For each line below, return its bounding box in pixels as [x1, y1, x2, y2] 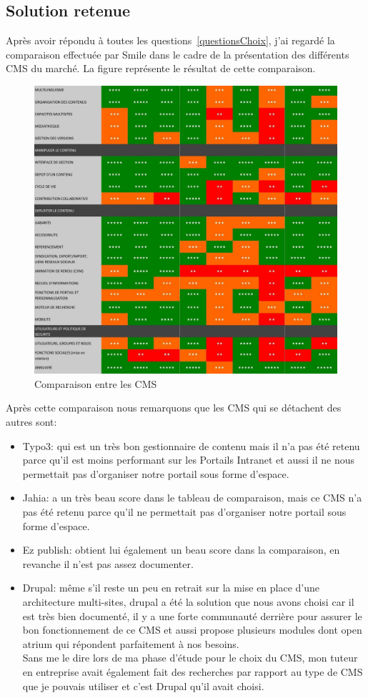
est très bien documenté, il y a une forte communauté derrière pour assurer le [22, 608, 362, 623]
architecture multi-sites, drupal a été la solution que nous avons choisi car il [22, 594, 354, 609]
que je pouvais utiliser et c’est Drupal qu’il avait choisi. [22, 678, 264, 693]
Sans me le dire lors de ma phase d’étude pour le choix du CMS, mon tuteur [22, 650, 358, 665]
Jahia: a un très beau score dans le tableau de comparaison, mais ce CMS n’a [22, 490, 362, 505]
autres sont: [6, 414, 57, 429]
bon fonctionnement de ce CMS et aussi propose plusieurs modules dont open [22, 622, 362, 637]
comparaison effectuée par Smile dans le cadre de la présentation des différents [6, 46, 349, 61]
